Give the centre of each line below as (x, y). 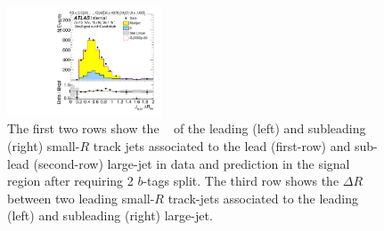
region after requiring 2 (70, 181)
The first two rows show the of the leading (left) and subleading (187, 128)
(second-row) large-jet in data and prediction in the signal (192, 163)
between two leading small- (81, 198)
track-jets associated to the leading (263, 198)
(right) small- (44, 146)
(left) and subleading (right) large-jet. (110, 215)
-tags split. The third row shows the (241, 181)
